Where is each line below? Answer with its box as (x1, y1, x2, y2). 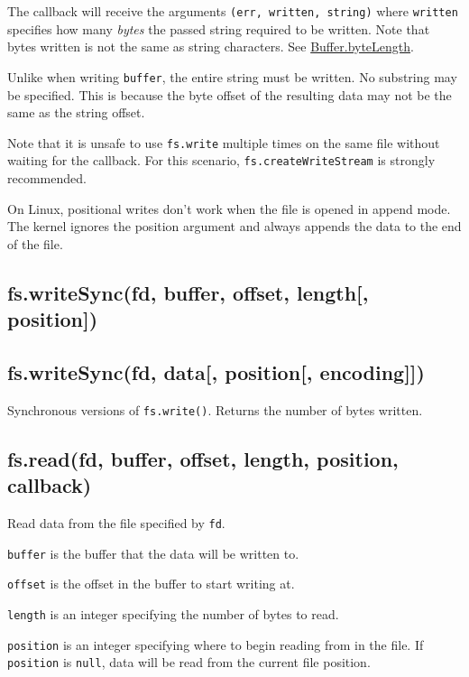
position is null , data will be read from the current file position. (7, 653, 371, 672)
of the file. (7, 234, 63, 253)
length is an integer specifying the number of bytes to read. (7, 604, 339, 623)
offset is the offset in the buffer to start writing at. (7, 574, 295, 593)
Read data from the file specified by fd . (7, 514, 225, 532)
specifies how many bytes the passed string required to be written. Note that (7, 19, 430, 38)
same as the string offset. (7, 103, 145, 122)
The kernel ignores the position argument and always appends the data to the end (7, 217, 462, 236)
